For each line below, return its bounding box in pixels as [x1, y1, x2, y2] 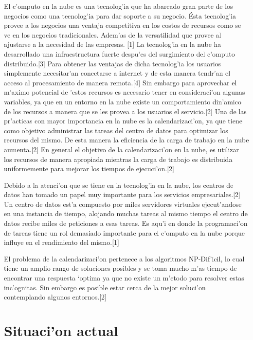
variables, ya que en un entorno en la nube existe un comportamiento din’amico [4, 96, 241, 106]
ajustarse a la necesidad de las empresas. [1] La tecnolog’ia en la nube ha [4, 39, 221, 49]
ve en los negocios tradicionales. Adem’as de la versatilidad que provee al [4, 29, 221, 40]
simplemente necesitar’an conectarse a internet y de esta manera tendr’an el [4, 68, 231, 78]
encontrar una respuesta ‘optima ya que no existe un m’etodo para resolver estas [4, 273, 244, 283]
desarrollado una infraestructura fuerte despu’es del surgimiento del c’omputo [4, 48, 235, 59]
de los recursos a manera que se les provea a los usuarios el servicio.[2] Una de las [4, 106, 247, 116]
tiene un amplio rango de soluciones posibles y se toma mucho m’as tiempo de [4, 263, 237, 273]
